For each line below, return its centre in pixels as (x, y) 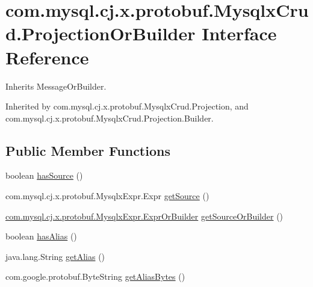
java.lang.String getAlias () (55, 256)
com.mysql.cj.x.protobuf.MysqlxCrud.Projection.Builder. (110, 118)
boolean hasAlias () (41, 236)
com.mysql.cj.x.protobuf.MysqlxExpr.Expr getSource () (107, 196)
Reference (47, 57)
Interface (239, 33)
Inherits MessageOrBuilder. (56, 86)
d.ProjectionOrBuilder (101, 33)
